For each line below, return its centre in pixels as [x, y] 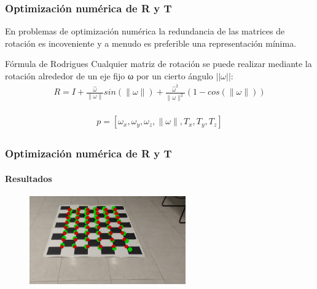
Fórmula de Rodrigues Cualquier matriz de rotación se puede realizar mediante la [158, 64]
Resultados [29, 178]
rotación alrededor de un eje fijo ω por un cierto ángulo [109, 76]
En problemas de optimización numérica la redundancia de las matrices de [145, 31]
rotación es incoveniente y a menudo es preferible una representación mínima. [151, 43]
